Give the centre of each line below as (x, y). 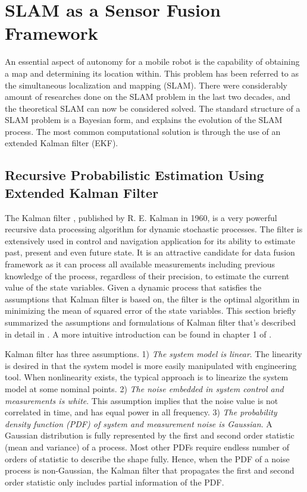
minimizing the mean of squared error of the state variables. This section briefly (151, 310)
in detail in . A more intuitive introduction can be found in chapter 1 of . (138, 334)
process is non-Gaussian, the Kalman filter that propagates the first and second (150, 470)
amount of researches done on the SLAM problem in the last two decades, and (148, 97)
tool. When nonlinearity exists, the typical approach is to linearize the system (147, 377)
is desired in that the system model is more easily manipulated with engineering (151, 365)
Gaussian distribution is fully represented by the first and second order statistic (150, 435)
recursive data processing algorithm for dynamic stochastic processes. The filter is (154, 229)
